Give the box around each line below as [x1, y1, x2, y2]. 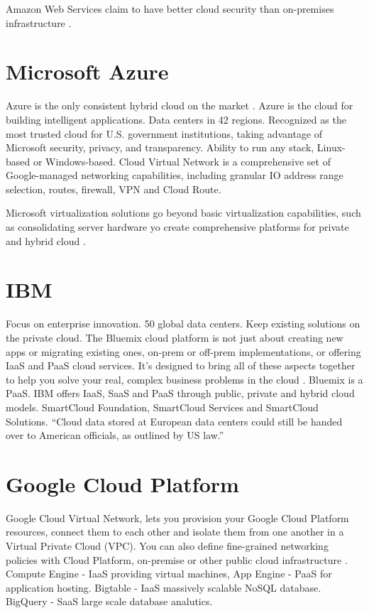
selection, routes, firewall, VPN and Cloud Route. [6, 181, 221, 196]
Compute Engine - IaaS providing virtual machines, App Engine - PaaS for [6, 566, 332, 581]
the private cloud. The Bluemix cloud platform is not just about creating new [6, 330, 343, 345]
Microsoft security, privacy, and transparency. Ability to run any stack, [6, 140, 314, 155]
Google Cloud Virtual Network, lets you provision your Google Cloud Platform [6, 510, 349, 525]
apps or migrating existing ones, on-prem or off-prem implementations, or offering [6, 344, 361, 359]
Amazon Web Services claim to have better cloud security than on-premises [6, 1, 334, 16]
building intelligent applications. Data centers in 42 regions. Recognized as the [6, 112, 346, 126]
